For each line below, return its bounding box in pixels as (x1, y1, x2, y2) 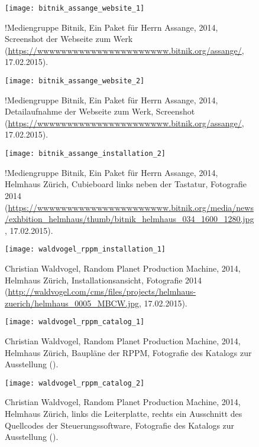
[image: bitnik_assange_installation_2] (5, 149, 166, 158)
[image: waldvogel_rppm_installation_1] (5, 245, 166, 254)
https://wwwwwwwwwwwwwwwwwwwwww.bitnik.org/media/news (8, 201, 254, 213)
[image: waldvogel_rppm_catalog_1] (5, 318, 145, 327)
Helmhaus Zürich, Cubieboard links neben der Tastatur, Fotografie (5, 178, 247, 190)
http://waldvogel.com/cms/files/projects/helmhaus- (8, 285, 196, 298)
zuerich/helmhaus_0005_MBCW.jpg (5, 296, 140, 309)
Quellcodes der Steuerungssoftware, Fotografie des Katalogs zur (5, 419, 235, 431)
